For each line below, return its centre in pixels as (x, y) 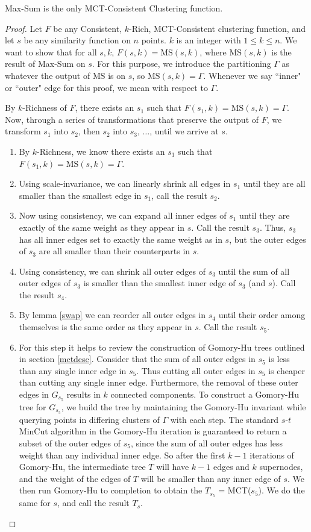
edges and (231, 467)
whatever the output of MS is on (65, 75)
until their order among (262, 315)
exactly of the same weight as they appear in (102, 227)
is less (279, 359)
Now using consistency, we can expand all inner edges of (123, 215)
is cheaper (287, 370)
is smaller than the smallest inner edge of (159, 283)
